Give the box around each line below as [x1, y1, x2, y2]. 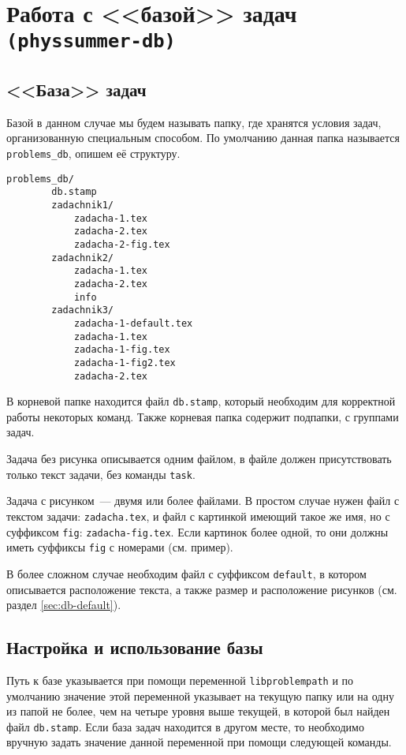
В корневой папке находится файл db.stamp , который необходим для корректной [6, 393, 396, 409]
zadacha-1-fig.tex [73, 344, 170, 356]
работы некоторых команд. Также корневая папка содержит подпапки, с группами [6, 408, 399, 424]
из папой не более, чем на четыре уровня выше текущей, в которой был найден [6, 703, 390, 719]
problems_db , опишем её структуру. [6, 145, 181, 162]
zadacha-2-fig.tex [73, 239, 170, 251]
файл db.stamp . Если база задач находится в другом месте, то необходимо [6, 718, 364, 734]
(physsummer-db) [6, 30, 176, 53]
